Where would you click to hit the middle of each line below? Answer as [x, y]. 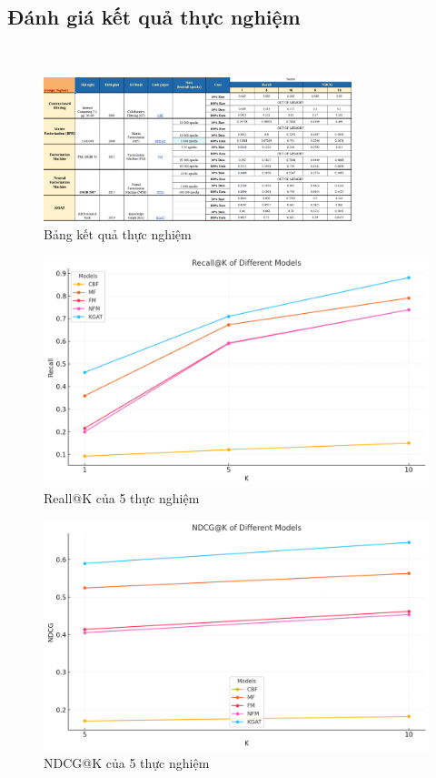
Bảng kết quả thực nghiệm [118, 233]
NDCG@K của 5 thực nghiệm [127, 763]
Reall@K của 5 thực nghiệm [122, 498]
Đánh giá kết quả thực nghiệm [154, 17]
